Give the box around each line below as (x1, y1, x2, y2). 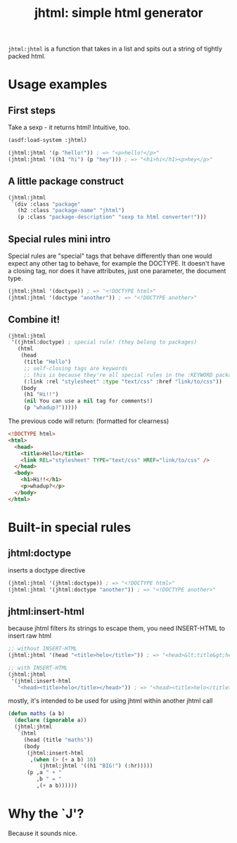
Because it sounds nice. (8, 829, 78, 837)
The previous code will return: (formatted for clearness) (8, 417, 169, 425)
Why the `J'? (8, 806, 84, 822)
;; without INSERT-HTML (8, 645, 78, 653)
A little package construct (8, 176, 124, 188)
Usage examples (8, 77, 108, 93)
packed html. (8, 52, 46, 60)
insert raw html (8, 632, 52, 640)
